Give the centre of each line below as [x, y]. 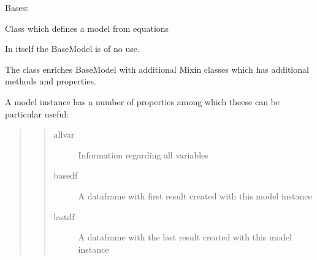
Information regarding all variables [143, 154]
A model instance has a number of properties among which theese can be [142, 101]
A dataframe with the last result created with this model [185, 237]
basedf [66, 175]
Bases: [17, 7]
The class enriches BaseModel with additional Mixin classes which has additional [157, 69]
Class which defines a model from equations [87, 28]
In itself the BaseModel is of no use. [72, 49]
